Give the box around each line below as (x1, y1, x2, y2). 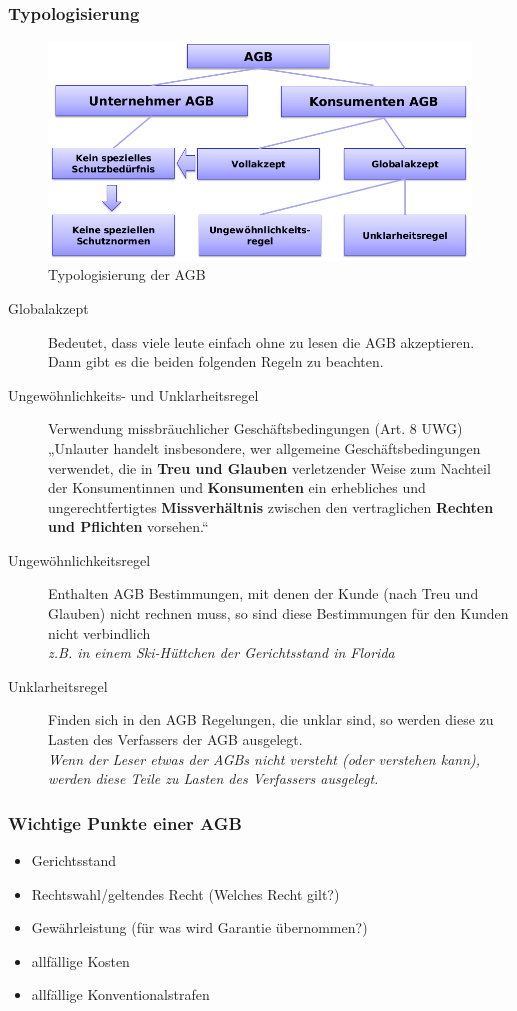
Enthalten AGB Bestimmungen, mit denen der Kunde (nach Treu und (48, 583, 479, 604)
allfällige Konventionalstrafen (31, 984, 210, 1005)
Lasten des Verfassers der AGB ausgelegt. (48, 729, 303, 750)
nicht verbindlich (48, 622, 151, 643)
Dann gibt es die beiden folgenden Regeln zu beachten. (48, 351, 384, 372)
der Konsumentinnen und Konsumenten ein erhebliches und (48, 477, 426, 498)
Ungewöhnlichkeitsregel (8, 549, 151, 570)
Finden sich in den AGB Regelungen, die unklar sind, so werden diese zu (48, 709, 494, 730)
